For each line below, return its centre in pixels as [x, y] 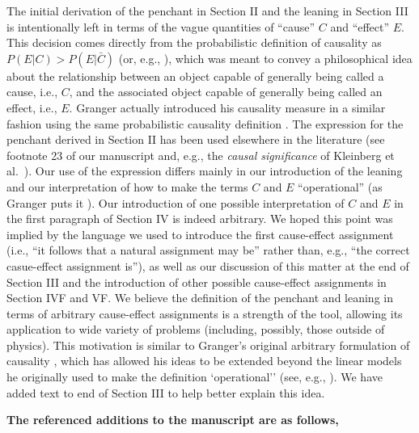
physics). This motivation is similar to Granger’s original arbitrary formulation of [208, 345]
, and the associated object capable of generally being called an [226, 92]
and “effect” [360, 26]
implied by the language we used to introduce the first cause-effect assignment [200, 234]
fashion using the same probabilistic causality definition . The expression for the [205, 123]
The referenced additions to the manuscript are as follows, [173, 420]
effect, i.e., [32, 107]
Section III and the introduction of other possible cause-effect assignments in [197, 282]
